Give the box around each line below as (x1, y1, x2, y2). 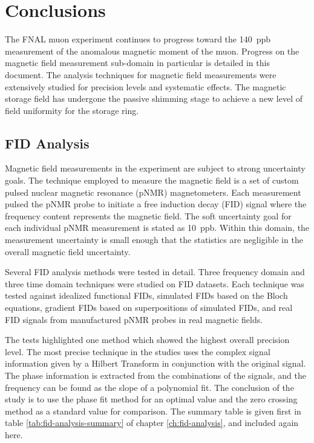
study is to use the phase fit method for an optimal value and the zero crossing (5, 393, 298, 405)
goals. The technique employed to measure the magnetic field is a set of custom (5, 174, 299, 187)
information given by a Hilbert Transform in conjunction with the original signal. (5, 357, 306, 370)
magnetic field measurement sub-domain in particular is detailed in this (5, 56, 270, 69)
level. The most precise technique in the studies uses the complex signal (5, 345, 270, 358)
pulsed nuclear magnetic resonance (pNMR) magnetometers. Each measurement (5, 185, 301, 198)
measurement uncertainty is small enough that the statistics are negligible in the (5, 233, 303, 246)
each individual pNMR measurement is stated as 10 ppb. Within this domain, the (5, 221, 310, 234)
